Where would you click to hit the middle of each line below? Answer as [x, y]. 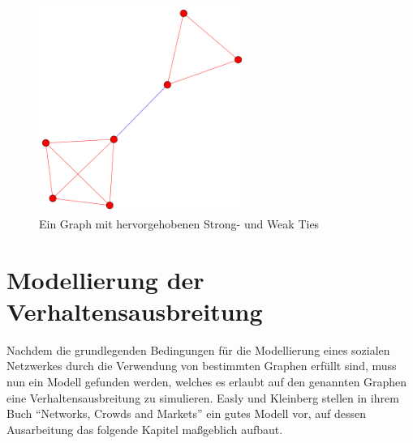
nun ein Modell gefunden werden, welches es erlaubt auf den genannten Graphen [207, 382]
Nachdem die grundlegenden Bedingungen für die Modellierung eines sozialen [198, 349]
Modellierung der [105, 279]
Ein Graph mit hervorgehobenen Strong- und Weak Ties [179, 223]
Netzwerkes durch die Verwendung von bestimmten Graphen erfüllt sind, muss [202, 366]
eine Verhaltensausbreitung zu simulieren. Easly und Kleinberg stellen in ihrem [203, 397]
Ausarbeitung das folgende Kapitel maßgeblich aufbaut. [145, 429]
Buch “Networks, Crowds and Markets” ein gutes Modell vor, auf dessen [186, 413]
